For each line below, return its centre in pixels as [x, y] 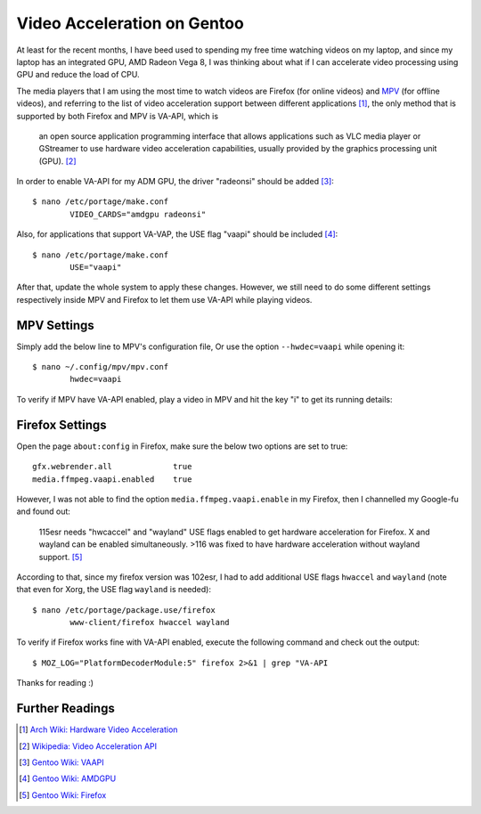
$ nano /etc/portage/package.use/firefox [124, 610]
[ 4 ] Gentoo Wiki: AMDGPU [68, 778]
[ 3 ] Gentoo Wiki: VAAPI [61, 762]
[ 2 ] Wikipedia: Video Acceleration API [88, 746]
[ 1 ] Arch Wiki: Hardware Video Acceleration [98, 729]
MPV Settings [56, 325]
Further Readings [65, 708]
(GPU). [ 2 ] [57, 161]
